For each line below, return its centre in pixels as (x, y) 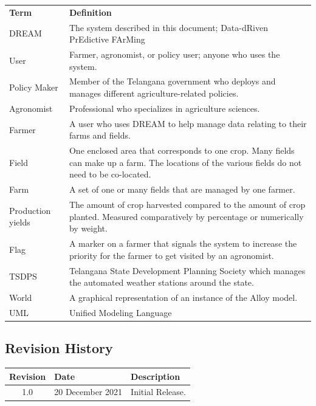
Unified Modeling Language (120, 312)
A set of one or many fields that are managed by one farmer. (182, 189)
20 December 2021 (88, 392)
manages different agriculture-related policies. (154, 93)
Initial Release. (158, 392)
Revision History (59, 348)
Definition (90, 12)
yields (20, 222)
